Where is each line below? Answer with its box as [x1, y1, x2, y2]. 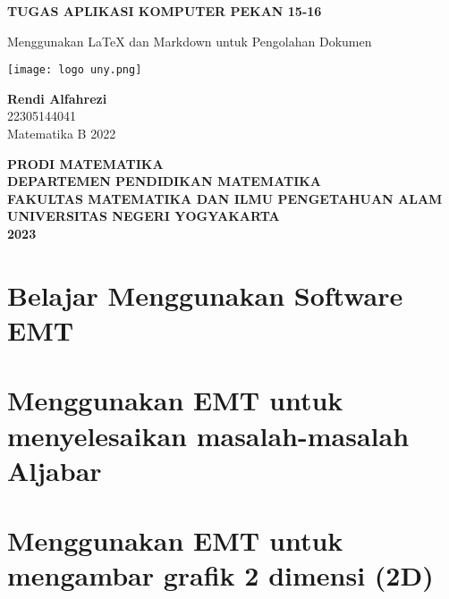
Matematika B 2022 [7, 124, 116, 143]
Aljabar [7, 451, 102, 488]
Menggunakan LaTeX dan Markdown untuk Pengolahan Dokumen [7, 31, 372, 50]
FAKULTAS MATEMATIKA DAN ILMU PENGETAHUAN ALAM [7, 189, 443, 207]
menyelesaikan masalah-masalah [7, 417, 410, 453]
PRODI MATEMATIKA [7, 154, 164, 173]
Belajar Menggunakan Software [7, 276, 403, 313]
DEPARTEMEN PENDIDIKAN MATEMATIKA [7, 172, 322, 190]
